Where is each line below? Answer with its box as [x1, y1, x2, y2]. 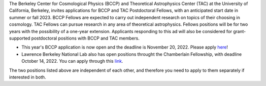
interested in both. [9, 74, 46, 80]
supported [9, 35, 31, 41]
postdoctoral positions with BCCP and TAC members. [31, 35, 140, 41]
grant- [233, 28, 246, 34]
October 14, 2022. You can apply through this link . [21, 58, 123, 64]
